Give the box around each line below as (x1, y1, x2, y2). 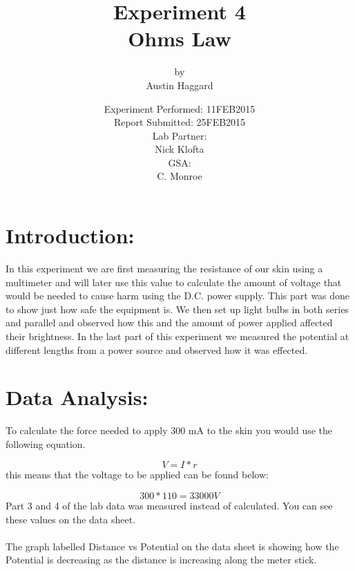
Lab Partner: (152, 128, 207, 142)
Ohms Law (128, 24, 231, 53)
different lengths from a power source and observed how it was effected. (6, 342, 308, 357)
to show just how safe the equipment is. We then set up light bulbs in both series (6, 301, 349, 316)
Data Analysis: (6, 383, 148, 411)
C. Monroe (157, 169, 202, 183)
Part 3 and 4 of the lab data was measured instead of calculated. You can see (6, 498, 333, 513)
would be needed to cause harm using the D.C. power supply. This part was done (6, 288, 350, 303)
